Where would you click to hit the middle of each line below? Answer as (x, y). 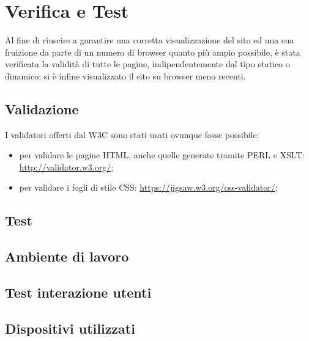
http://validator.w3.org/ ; (66, 167)
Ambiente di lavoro (67, 256)
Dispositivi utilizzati (70, 328)
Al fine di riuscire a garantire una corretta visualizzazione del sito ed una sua (150, 40)
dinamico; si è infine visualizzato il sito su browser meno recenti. (125, 75)
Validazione (42, 108)
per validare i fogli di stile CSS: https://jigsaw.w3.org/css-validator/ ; (148, 187)
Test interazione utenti (78, 292)
